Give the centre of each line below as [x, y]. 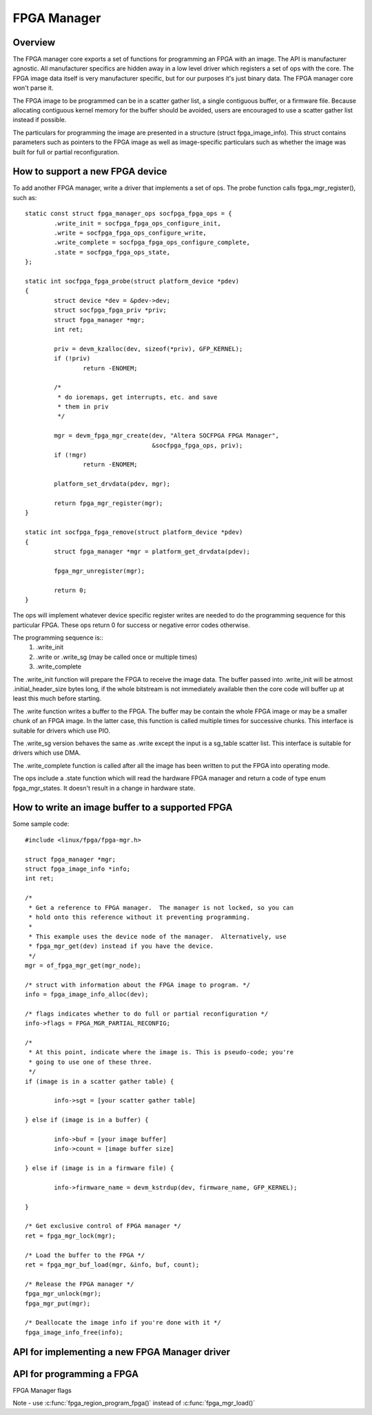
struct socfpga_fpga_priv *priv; [110, 310]
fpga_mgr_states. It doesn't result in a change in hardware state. [104, 788]
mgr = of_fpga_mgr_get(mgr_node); [83, 965]
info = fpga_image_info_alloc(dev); [87, 995]
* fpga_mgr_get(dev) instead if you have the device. [121, 946]
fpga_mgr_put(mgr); [58, 1303]
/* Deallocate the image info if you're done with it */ [123, 1323]
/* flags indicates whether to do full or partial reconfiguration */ [147, 1013]
